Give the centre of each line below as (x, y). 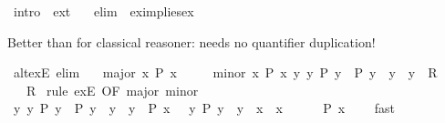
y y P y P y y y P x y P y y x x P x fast (204, 108)
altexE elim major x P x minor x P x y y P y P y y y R (225, 72)
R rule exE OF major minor (112, 90)
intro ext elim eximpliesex (103, 11)
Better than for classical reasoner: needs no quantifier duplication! (191, 41)
